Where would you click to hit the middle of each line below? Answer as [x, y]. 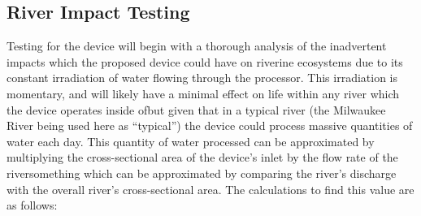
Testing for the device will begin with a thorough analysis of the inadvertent [197, 46]
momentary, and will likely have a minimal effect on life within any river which [203, 93]
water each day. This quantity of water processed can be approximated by [191, 141]
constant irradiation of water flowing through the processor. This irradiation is [202, 78]
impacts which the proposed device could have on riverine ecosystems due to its [205, 61]
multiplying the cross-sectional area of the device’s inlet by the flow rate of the [202, 157]
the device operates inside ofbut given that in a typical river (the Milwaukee [196, 109]
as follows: [32, 205]
